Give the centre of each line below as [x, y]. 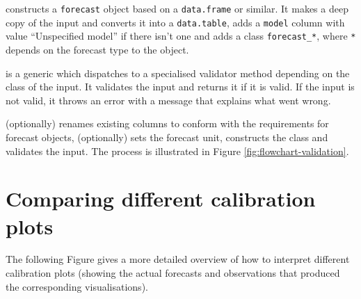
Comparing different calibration [161, 199]
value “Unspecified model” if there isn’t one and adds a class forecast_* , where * [181, 36]
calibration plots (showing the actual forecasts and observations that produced [173, 273]
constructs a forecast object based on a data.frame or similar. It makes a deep [177, 8]
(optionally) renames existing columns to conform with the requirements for [167, 123]
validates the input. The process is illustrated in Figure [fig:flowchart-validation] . [177, 151]
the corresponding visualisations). [77, 286]
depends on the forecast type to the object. [97, 49]
